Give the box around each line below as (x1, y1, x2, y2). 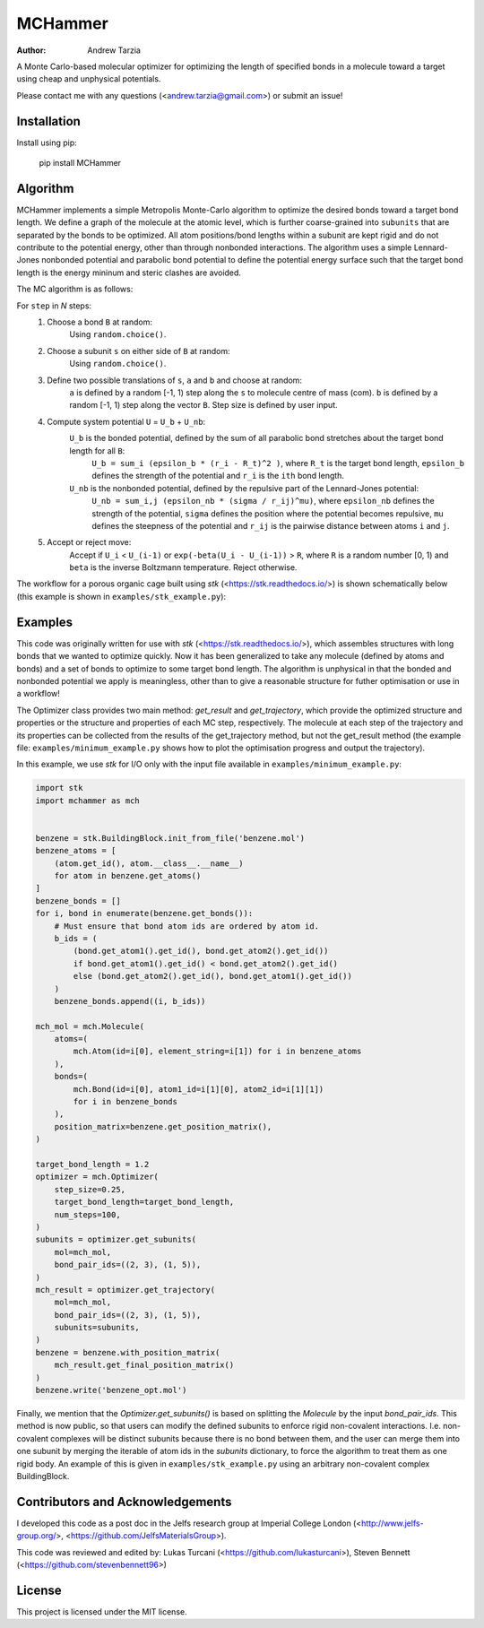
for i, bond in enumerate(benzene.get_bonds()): (35, 908, 254, 919)
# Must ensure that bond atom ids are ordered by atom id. (54, 921, 320, 931)
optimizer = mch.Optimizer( (35, 1172, 159, 1182)
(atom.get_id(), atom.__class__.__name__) (54, 858, 244, 869)
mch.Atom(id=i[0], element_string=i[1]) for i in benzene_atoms (73, 1046, 362, 1057)
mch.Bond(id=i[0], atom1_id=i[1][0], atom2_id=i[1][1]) (73, 1084, 324, 1094)
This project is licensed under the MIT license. (16, 1606, 187, 1617)
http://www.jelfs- (360, 1518, 425, 1528)
